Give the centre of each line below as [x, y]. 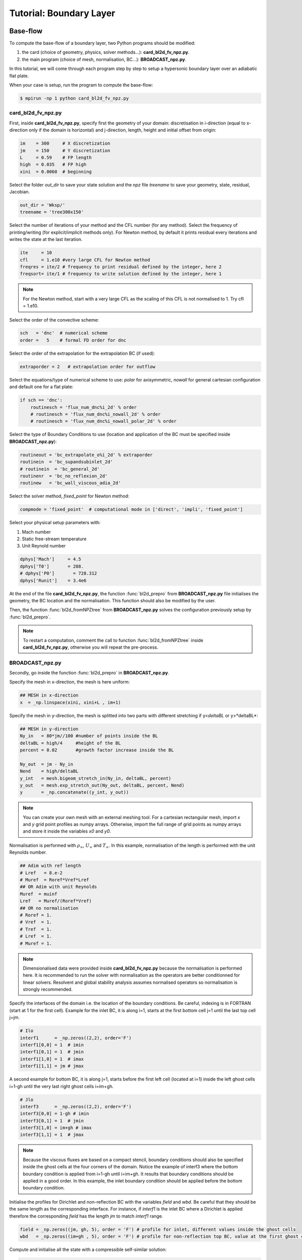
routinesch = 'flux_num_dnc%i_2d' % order [84, 407]
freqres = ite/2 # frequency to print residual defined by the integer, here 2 [121, 267]
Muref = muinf [39, 894]
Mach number [36, 532]
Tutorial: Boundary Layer [62, 13]
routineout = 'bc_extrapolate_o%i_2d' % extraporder [86, 455]
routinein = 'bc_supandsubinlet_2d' [66, 462]
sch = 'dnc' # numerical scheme [64, 333]
